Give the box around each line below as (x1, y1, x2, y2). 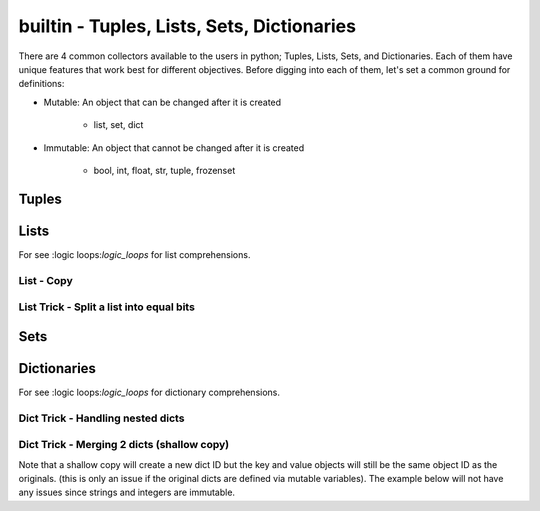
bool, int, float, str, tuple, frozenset (93, 164, 236, 176)
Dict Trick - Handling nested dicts (18, 411, 185, 425)
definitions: (18, 78, 65, 90)
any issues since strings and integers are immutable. (18, 486, 235, 499)
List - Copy (18, 273, 74, 287)
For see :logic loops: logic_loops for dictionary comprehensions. (18, 386, 280, 398)
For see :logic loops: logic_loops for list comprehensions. (18, 248, 251, 260)
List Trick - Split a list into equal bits (18, 300, 195, 314)
